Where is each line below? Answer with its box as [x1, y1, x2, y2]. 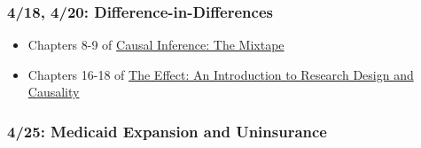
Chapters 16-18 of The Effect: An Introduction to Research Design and [27, 65, 414, 83]
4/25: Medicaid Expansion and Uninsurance [7, 120, 327, 142]
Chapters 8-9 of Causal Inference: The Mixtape [27, 35, 285, 54]
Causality [27, 82, 80, 101]
